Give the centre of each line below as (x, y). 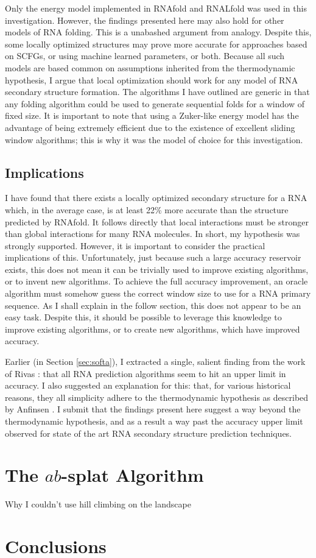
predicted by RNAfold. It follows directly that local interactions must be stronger (157, 221)
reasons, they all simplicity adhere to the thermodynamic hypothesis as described (157, 397)
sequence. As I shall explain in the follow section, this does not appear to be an (153, 305)
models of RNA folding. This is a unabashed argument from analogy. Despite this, (158, 32)
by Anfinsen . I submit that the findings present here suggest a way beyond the (153, 409)
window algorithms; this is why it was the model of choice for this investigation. (154, 139)
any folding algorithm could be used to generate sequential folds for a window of (155, 103)
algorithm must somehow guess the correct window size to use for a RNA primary (158, 293)
